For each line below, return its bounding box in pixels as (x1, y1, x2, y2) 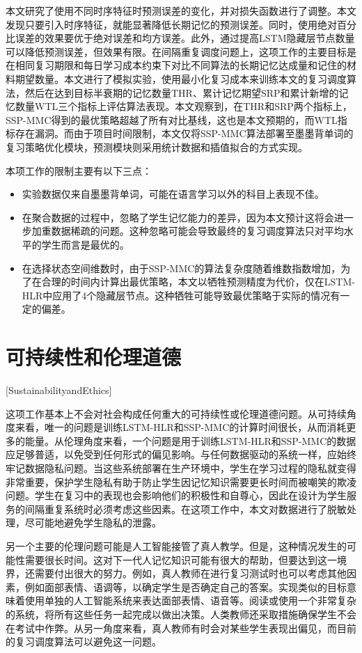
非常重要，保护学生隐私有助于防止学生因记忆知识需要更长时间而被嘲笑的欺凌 (6, 474, 356, 489)
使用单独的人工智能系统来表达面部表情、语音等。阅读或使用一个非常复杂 (24, 593, 356, 608)
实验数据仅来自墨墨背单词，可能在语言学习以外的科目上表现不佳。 (22, 187, 324, 201)
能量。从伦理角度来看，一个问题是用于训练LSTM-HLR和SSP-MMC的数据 (24, 433, 356, 448)
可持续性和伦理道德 (6, 343, 182, 371)
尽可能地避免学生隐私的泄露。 (24, 515, 162, 530)
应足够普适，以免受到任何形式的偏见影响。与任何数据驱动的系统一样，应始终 (6, 447, 356, 462)
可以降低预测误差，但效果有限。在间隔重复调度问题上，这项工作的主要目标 (6, 44, 347, 58)
